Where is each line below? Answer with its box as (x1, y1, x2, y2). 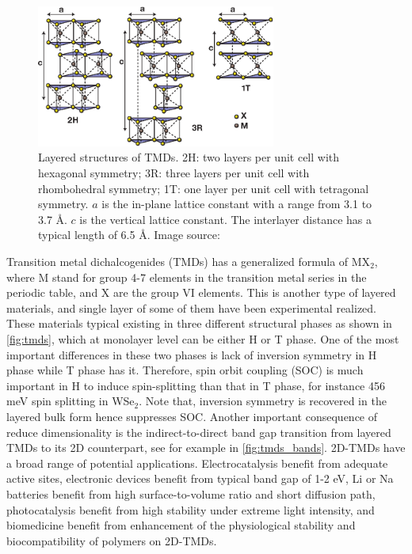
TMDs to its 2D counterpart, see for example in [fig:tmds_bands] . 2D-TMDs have (6, 439, 406, 456)
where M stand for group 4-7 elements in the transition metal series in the (6, 268, 367, 285)
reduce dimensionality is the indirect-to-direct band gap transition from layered (6, 423, 391, 440)
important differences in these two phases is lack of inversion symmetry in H (6, 346, 377, 362)
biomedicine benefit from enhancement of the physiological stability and (6, 517, 356, 533)
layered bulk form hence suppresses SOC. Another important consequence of (6, 408, 378, 424)
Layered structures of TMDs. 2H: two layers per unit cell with (38, 149, 340, 165)
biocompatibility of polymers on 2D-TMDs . (6, 532, 217, 548)
